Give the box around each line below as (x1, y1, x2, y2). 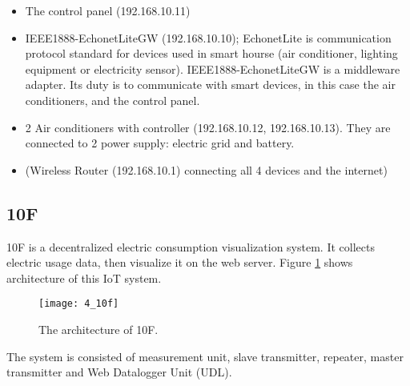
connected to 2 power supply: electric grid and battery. (25, 135, 295, 151)
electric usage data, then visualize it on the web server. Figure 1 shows (6, 254, 353, 271)
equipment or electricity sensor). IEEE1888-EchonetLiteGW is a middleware (25, 60, 400, 77)
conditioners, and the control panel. (25, 91, 200, 108)
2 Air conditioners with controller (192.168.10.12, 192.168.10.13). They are (25, 119, 391, 135)
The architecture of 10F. (38, 320, 159, 337)
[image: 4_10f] (38, 298, 119, 310)
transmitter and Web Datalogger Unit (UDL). (6, 364, 232, 380)
